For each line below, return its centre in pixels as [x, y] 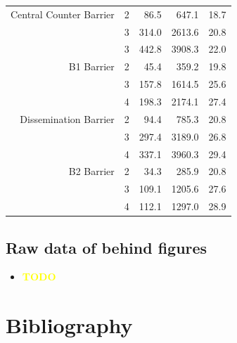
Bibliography [69, 325]
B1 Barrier [91, 66]
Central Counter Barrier [63, 14]
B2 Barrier [91, 171]
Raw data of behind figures [107, 247]
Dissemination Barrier [67, 118]
